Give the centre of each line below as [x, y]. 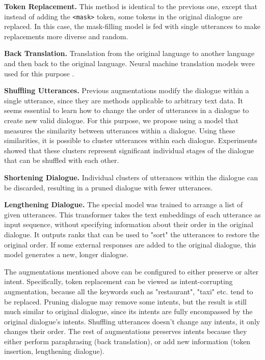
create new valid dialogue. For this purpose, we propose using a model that [121, 120]
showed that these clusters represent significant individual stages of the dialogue [129, 150]
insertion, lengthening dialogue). [54, 351]
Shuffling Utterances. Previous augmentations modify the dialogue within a [127, 90]
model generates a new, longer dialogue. [66, 254]
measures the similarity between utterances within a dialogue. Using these [120, 130]
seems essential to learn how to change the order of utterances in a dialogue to [127, 110]
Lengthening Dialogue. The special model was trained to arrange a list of [124, 204]
